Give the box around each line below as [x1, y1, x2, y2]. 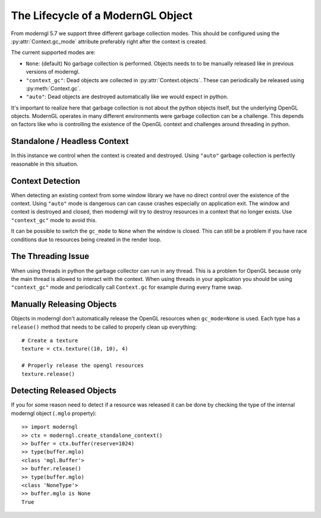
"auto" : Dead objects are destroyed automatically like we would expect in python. [26, 93, 229, 101]
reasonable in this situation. [11, 160, 78, 167]
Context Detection [11, 176, 80, 186]
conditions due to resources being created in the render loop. [11, 236, 162, 243]
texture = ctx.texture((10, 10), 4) [21, 345, 128, 352]
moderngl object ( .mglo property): [11, 410, 97, 417]
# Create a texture [21, 337, 78, 344]
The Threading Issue [11, 251, 89, 261]
